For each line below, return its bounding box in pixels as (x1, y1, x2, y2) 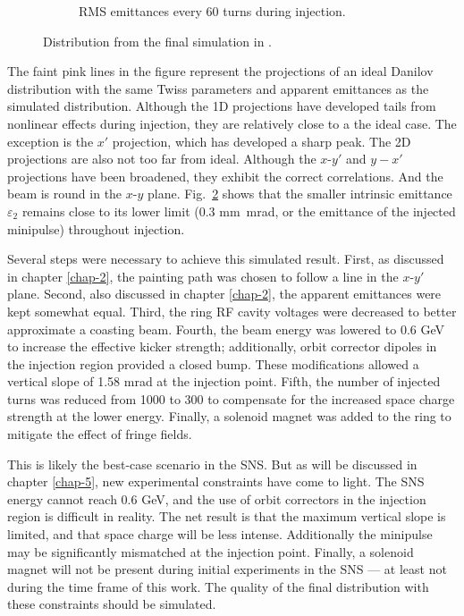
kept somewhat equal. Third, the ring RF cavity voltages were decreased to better (7, 301, 457, 320)
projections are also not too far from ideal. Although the (7, 149, 316, 168)
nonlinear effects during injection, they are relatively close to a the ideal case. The (7, 114, 457, 132)
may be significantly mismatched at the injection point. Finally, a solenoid (7, 542, 414, 561)
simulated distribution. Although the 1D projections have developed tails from (7, 97, 436, 115)
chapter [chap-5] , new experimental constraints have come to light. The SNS (7, 472, 425, 491)
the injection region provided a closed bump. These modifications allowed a (7, 354, 419, 373)
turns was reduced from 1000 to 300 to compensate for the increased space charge (7, 389, 455, 408)
